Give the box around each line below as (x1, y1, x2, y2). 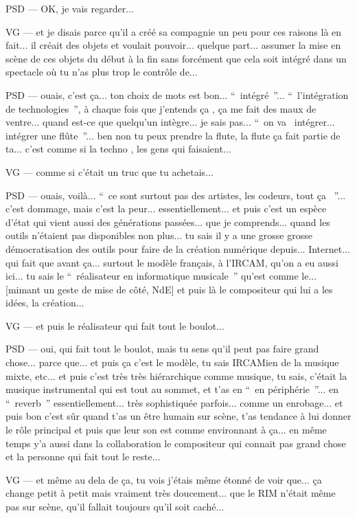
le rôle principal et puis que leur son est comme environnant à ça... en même (5, 423, 327, 437)
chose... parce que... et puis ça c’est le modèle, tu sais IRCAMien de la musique (5, 355, 339, 370)
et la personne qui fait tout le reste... (5, 449, 161, 464)
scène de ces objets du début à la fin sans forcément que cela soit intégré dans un (5, 51, 347, 65)
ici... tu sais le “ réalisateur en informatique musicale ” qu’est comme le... (5, 269, 317, 283)
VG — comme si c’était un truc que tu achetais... (5, 164, 214, 179)
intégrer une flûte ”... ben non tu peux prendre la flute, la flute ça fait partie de (5, 128, 341, 142)
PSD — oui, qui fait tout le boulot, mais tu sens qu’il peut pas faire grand (5, 341, 319, 356)
